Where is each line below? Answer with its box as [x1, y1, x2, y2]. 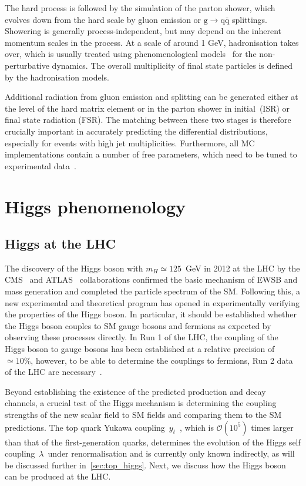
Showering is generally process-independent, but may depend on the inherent [5, 25, 281, 37]
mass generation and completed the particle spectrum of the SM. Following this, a [5, 285, 301, 297]
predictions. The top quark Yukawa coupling [5, 421, 165, 433]
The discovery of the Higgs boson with [5, 262, 143, 274]
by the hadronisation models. [5, 71, 109, 83]
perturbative [5, 59, 49, 71]
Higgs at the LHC [5, 234, 116, 253]
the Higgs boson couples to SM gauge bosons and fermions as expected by [5, 319, 271, 331]
